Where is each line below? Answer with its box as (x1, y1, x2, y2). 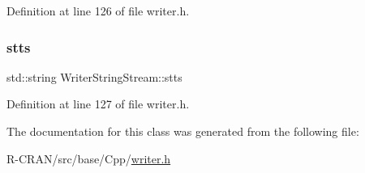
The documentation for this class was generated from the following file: (6, 123, 359, 139)
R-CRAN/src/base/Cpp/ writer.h (6, 150, 171, 167)
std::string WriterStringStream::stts (6, 68, 182, 85)
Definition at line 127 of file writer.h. (6, 95, 190, 112)
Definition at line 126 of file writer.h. (6, 2, 190, 19)
